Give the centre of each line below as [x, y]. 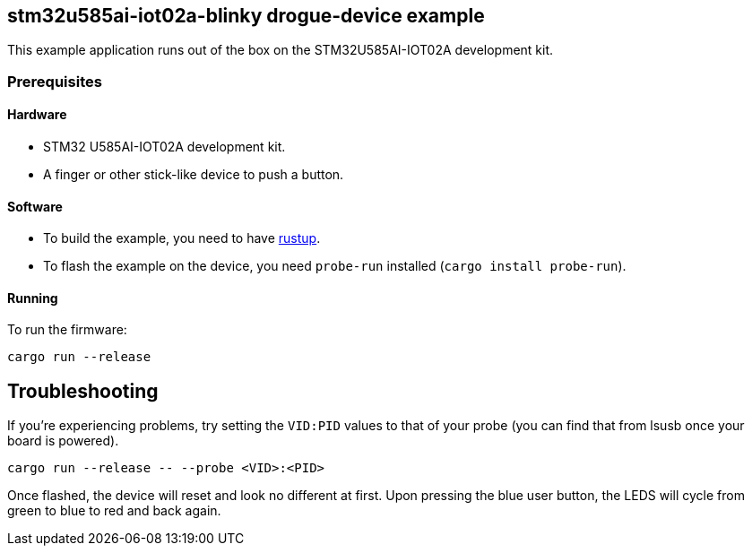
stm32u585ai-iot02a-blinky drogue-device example [246, 16]
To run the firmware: [67, 330]
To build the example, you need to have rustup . [182, 238]
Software [35, 206]
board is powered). [63, 441]
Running [33, 298]
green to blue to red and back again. [114, 511]
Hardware [37, 115]
